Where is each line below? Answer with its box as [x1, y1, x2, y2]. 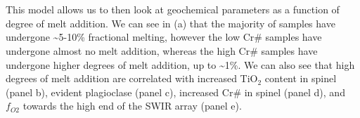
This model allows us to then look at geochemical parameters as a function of [6, 2, 340, 17]
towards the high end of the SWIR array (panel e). [22, 98, 242, 113]
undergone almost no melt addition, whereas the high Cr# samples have [6, 43, 318, 58]
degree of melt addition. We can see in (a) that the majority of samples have [6, 15, 335, 30]
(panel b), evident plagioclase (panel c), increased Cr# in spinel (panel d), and [6, 84, 345, 99]
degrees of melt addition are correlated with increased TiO [6, 71, 258, 86]
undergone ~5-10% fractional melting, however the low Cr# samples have [6, 29, 322, 44]
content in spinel [264, 71, 337, 86]
